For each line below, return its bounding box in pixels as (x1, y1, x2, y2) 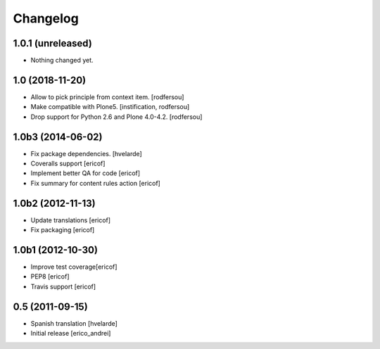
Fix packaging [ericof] (30, 226, 95, 234)
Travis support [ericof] (30, 282, 96, 291)
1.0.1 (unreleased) (13, 37, 93, 49)
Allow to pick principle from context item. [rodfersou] (30, 92, 184, 101)
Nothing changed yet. (30, 56, 94, 65)
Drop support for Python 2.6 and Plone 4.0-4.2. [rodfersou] (30, 113, 203, 121)
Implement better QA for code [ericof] (30, 169, 141, 177)
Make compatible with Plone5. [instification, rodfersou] (30, 103, 190, 111)
